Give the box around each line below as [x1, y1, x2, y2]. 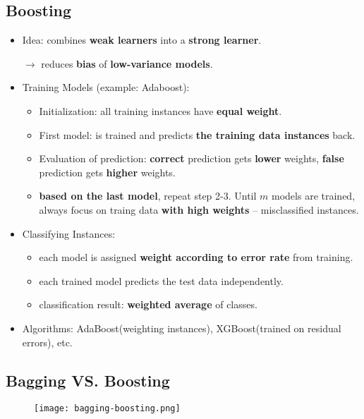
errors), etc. [22, 334, 73, 349]
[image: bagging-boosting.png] [34, 403, 181, 414]
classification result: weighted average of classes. [39, 297, 257, 312]
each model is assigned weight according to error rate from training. [39, 250, 353, 265]
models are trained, [272, 188, 356, 203]
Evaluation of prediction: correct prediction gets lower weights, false [39, 151, 344, 166]
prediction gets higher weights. [39, 164, 176, 179]
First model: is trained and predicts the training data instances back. [39, 127, 356, 142]
